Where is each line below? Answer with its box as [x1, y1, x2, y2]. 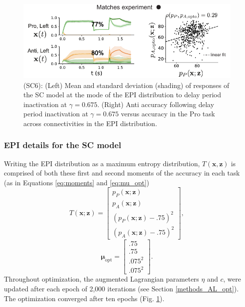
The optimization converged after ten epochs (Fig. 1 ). [4, 293, 164, 303]
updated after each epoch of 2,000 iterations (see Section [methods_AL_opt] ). [4, 283, 239, 293]
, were [223, 274, 241, 284]
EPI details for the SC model [4, 139, 122, 151]
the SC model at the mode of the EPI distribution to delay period [23, 89, 222, 100]
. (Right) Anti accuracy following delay [97, 99, 214, 109]
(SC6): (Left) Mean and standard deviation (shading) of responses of [23, 80, 229, 90]
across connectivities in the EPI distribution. [23, 118, 157, 128]
